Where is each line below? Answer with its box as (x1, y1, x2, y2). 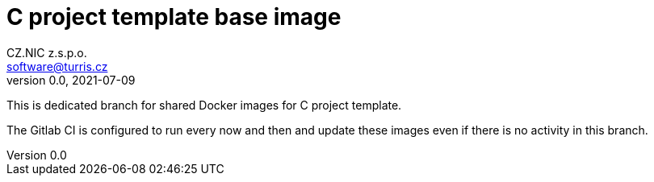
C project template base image (6, 3, 342, 31)
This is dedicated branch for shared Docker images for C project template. (6, 97, 402, 112)
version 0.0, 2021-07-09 (6, 72, 136, 87)
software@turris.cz (6, 59, 108, 73)
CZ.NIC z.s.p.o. (6, 45, 87, 60)
